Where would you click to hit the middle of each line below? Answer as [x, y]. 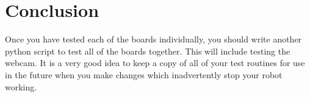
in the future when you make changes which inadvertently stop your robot [144, 74]
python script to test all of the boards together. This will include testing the [148, 51]
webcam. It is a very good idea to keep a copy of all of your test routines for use [155, 63]
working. [21, 86]
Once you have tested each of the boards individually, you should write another [153, 39]
